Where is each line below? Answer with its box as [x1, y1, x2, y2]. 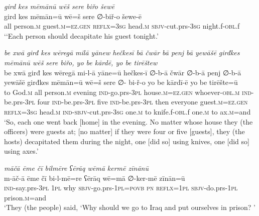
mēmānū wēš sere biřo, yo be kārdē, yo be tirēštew [4, 57, 158, 67]
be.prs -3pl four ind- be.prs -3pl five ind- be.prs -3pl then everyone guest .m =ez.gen [4, 96, 248, 107]
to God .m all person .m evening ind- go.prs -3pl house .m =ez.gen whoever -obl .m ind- [4, 86, 254, 97]
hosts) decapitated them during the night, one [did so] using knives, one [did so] [4, 136, 249, 146]
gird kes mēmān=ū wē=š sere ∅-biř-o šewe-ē [4, 11, 142, 21]
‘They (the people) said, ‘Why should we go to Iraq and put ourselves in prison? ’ [4, 202, 256, 212]
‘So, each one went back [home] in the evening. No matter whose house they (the [4, 116, 253, 127]
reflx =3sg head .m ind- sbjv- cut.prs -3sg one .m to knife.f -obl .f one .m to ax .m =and [4, 106, 251, 117]
